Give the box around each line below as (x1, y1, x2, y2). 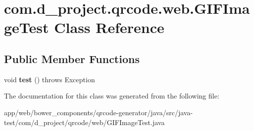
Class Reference (54, 17, 164, 37)
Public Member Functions (4, 51, 140, 66)
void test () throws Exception (4, 74, 95, 84)
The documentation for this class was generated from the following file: (4, 91, 219, 101)
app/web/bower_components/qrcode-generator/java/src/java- (4, 107, 193, 117)
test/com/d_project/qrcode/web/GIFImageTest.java (4, 117, 165, 127)
